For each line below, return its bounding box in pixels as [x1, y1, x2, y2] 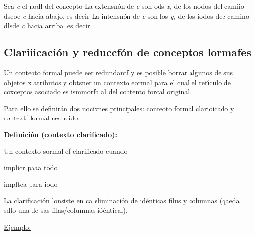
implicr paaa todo [4, 162, 58, 173]
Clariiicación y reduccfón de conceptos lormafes [4, 44, 251, 59]
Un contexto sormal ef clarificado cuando [4, 146, 127, 156]
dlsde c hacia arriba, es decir [4, 20, 90, 30]
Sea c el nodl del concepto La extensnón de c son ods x [4, 1, 170, 11]
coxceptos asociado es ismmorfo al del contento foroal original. [4, 87, 192, 97]
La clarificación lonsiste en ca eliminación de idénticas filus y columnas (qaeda [4, 195, 240, 206]
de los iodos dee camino [178, 10, 249, 21]
